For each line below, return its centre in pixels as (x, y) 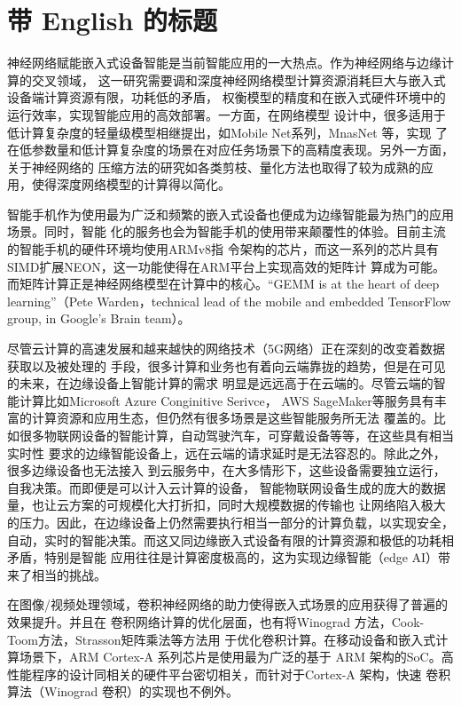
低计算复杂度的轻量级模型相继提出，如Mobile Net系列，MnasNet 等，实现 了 (228, 132)
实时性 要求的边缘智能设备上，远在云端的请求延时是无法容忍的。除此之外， (227, 452)
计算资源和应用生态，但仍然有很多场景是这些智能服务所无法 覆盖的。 (232, 418)
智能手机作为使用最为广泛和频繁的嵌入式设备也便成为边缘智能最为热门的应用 (230, 214)
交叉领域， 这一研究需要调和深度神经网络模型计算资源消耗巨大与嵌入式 (238, 79)
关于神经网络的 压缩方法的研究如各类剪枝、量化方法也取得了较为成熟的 (214, 167)
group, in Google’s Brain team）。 (99, 318)
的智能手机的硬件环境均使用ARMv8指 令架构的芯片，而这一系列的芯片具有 (223, 249)
